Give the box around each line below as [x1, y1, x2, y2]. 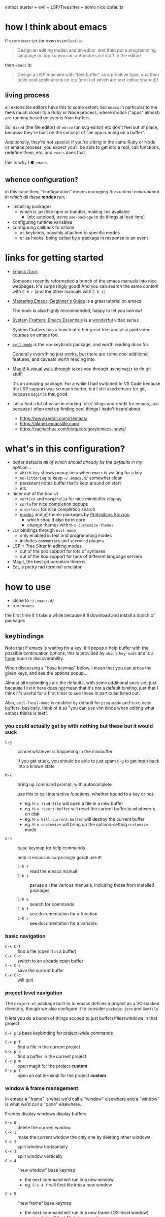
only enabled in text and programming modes [19, 532, 112, 539]
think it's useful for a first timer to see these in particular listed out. [5, 690, 140, 696]
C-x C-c [5, 973, 21, 977]
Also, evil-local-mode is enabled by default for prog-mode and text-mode [5, 700, 151, 706]
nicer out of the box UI [12, 490, 58, 497]
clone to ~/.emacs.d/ [12, 597, 55, 603]
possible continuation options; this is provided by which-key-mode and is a [5, 650, 154, 656]
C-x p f [5, 1040, 21, 1044]
